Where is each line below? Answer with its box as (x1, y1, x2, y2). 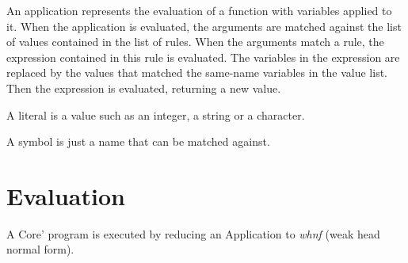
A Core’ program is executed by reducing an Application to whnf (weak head (6, 225, 380, 242)
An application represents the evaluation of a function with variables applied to (6, 2, 392, 18)
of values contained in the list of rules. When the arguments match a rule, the (6, 33, 384, 50)
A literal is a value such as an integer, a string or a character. (6, 106, 305, 123)
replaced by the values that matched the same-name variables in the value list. (6, 64, 387, 81)
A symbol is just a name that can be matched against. (6, 133, 270, 150)
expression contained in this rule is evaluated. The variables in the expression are (6, 48, 400, 65)
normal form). (6, 241, 74, 257)
